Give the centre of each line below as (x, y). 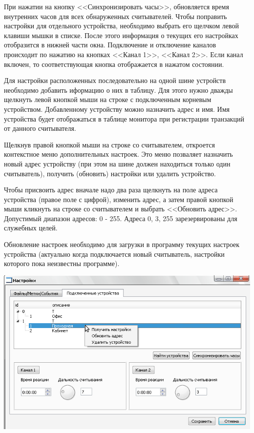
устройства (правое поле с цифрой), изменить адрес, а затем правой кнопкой (119, 199)
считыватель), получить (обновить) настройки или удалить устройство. (110, 173)
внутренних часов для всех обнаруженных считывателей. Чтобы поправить (116, 16)
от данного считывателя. (40, 128)
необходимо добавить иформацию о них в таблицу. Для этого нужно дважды (118, 90)
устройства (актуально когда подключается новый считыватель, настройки (114, 254)
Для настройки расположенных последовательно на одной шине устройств (115, 80)
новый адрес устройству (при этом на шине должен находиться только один (117, 163)
